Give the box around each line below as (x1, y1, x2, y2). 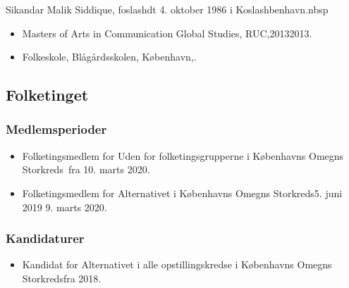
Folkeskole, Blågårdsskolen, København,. (22, 49, 197, 64)
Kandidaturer (6, 230, 85, 247)
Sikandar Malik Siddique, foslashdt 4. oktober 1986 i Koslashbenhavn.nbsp (6, 2, 329, 16)
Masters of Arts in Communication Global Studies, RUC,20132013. (22, 25, 312, 40)
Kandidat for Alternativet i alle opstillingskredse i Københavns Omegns (22, 257, 332, 272)
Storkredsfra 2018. (22, 270, 102, 285)
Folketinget (6, 84, 89, 106)
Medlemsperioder (6, 120, 107, 138)
